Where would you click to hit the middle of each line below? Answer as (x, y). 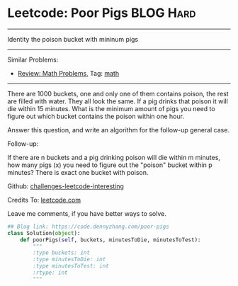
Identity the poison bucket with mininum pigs (73, 39)
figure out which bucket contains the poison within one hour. (96, 116)
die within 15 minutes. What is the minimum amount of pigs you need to (111, 108)
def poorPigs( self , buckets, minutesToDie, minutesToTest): (110, 240)
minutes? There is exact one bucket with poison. (78, 172)
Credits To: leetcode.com (44, 200)
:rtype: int (51, 273)
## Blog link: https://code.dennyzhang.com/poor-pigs (89, 227)
